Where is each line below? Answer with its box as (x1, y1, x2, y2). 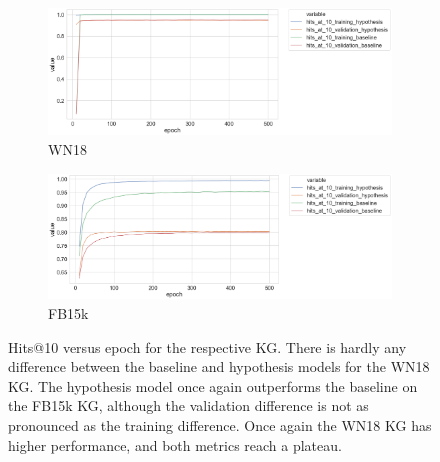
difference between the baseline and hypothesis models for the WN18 (8, 356, 430, 377)
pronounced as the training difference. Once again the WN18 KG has (8, 415, 432, 436)
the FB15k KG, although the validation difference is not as (8, 395, 369, 416)
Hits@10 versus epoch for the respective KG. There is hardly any (8, 336, 407, 357)
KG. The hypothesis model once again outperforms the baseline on (8, 375, 418, 396)
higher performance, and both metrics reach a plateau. (8, 434, 342, 455)
